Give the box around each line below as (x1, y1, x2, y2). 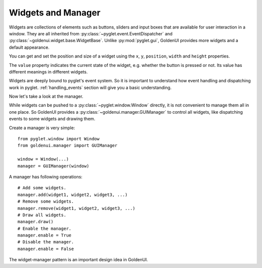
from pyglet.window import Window (17, 136, 99, 142)
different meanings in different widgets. (9, 69, 88, 74)
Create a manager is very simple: (9, 125, 75, 131)
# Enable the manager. (17, 225, 72, 231)
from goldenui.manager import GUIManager (17, 143, 117, 149)
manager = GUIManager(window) (17, 163, 90, 169)
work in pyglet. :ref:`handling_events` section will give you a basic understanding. (9, 85, 172, 90)
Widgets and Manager (9, 7, 100, 18)
